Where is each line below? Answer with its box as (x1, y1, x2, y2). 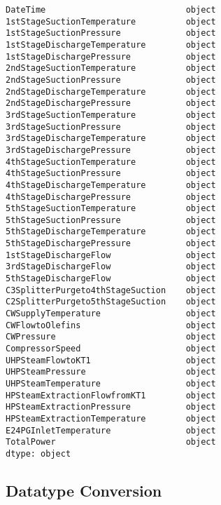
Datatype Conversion (6, 479, 162, 501)
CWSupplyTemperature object (6, 309, 216, 319)
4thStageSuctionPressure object (6, 168, 216, 179)
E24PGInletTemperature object (6, 425, 216, 436)
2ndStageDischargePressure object (6, 98, 216, 109)
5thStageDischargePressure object (6, 238, 216, 249)
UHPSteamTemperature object (6, 379, 216, 389)
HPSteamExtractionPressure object (6, 402, 216, 412)
